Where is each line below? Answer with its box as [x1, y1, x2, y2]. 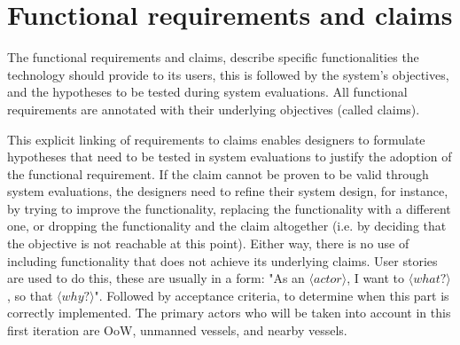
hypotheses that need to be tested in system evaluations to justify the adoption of [7, 147, 452, 166]
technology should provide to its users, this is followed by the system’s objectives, [7, 65, 449, 83]
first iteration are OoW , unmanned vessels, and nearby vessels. [7, 321, 347, 340]
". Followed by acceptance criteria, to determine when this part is [94, 286, 449, 304]
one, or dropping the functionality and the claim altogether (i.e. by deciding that [7, 216, 447, 235]
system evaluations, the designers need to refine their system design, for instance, [7, 182, 448, 200]
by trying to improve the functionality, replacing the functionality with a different [7, 199, 451, 217]
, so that [7, 286, 53, 304]
